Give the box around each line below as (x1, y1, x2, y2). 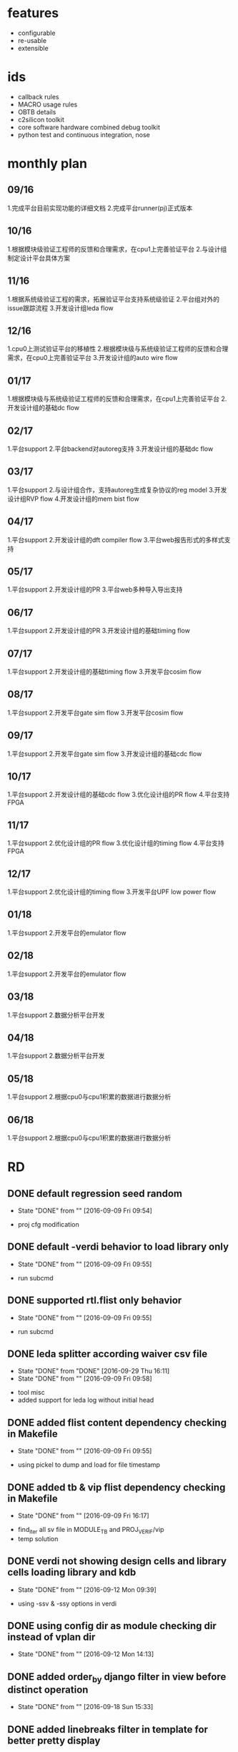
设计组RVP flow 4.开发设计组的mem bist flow (7, 494, 139, 503)
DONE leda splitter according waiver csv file (7, 1348, 208, 1360)
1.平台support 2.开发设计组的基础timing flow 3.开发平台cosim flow (7, 667, 202, 676)
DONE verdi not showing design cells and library (7, 1556, 227, 1568)
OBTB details (17, 107, 56, 116)
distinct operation (7, 1684, 89, 1696)
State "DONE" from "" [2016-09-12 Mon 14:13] (17, 1650, 154, 1658)
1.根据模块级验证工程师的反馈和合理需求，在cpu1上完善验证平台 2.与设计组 (7, 244, 227, 253)
